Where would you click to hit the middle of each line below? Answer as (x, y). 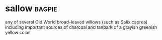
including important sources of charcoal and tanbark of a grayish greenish (81, 27)
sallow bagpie (31, 9)
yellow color (18, 32)
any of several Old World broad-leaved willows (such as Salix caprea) (76, 22)
